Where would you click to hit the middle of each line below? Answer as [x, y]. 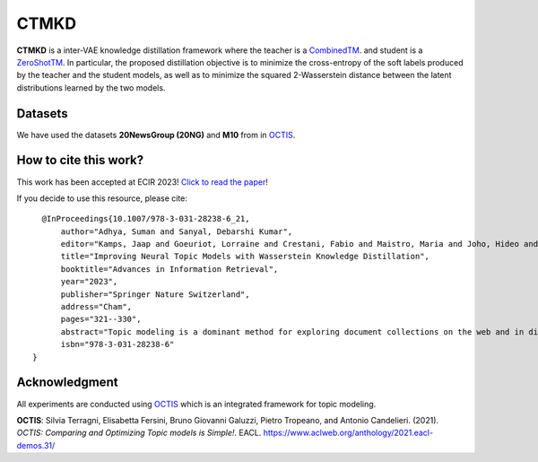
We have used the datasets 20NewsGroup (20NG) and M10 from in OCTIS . [156, 135]
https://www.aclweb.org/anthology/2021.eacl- [348, 433]
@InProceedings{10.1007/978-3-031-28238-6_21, [146, 219]
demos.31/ [36, 445]
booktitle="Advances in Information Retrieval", [169, 269]
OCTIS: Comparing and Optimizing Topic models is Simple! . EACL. [139, 433]
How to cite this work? [80, 160]
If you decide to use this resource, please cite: [102, 198]
